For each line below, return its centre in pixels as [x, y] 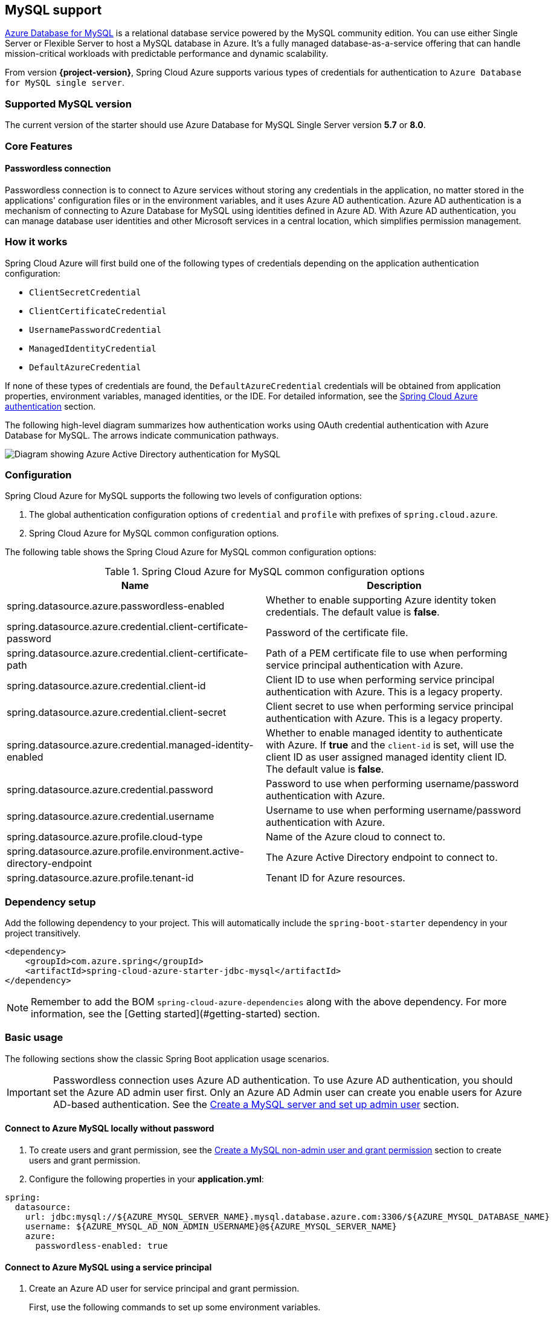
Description [394, 586]
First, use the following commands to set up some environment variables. [175, 1307]
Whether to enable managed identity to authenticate [384, 733]
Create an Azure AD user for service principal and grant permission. [164, 1289]
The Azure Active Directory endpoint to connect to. [382, 858]
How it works [36, 242]
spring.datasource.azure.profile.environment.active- [125, 852]
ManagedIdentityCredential [93, 348]
